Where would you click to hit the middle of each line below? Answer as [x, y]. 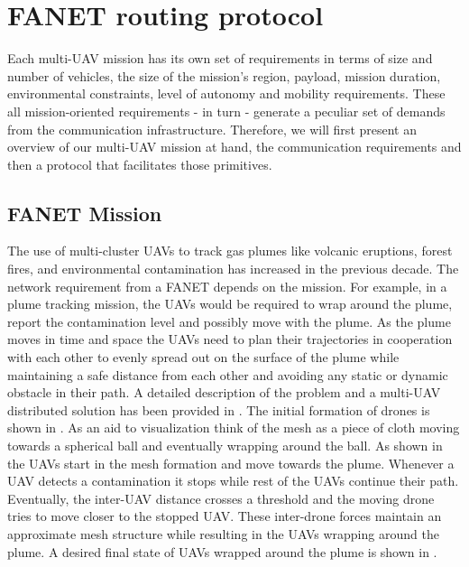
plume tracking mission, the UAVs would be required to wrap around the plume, [230, 304]
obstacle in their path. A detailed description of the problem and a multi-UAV [224, 392]
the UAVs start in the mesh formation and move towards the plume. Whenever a [231, 463]
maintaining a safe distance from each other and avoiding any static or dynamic [228, 374]
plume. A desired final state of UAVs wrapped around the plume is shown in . [222, 551]
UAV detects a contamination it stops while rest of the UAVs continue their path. [233, 481]
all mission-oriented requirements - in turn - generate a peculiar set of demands [226, 111]
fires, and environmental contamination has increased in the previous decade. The [233, 269]
